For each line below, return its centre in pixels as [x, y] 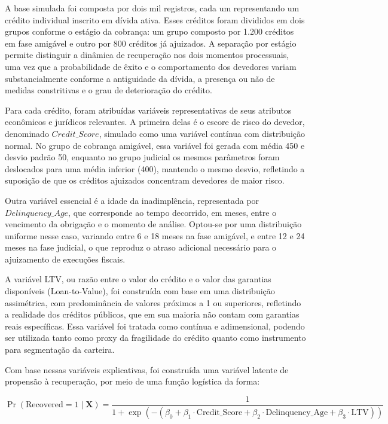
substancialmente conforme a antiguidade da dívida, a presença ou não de [140, 78]
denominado [27, 133]
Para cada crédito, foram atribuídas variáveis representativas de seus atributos [148, 110]
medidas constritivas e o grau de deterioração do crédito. [109, 90]
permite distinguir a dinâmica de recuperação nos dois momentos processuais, [147, 55]
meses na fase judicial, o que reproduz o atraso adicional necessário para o [141, 247]
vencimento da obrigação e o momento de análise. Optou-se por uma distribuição [153, 224]
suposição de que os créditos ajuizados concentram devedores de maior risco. [145, 180]
